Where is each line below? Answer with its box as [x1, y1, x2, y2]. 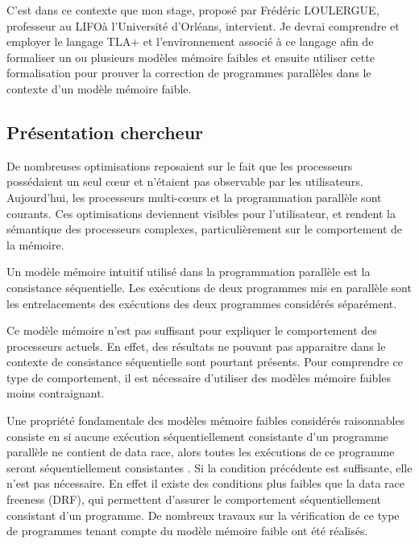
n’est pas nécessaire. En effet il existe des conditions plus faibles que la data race [6, 475, 405, 492]
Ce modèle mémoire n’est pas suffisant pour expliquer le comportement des [6, 322, 377, 339]
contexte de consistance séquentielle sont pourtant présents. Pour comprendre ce [6, 353, 403, 370]
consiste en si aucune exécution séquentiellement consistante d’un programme [6, 427, 388, 444]
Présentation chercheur [6, 119, 204, 144]
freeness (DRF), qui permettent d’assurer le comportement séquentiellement [6, 491, 382, 508]
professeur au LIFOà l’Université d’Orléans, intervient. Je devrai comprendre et [6, 17, 400, 34]
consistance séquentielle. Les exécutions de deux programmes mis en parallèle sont [6, 278, 412, 295]
